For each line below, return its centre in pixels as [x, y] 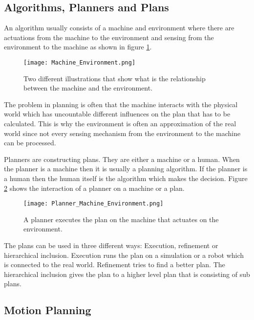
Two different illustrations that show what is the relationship [115, 78]
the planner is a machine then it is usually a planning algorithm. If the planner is [126, 169]
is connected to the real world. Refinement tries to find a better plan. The [115, 264]
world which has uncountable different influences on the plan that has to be [117, 114]
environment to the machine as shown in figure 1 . [78, 47]
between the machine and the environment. [88, 88]
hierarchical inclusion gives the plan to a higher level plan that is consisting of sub [127, 274]
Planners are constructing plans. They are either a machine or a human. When [122, 159]
